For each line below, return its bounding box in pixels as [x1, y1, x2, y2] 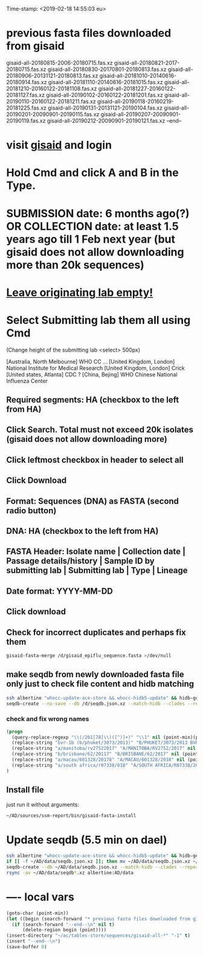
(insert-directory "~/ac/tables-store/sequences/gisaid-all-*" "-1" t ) [6, 933, 190, 939]
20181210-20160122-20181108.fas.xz [6, 85, 97, 92]
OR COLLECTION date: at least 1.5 [6, 219, 179, 233]
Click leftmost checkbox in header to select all [6, 455, 184, 465]
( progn [6, 729, 23, 735]
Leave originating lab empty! [6, 286, 153, 299]
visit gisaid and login [6, 139, 112, 152]
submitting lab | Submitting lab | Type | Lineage [6, 565, 188, 576]
